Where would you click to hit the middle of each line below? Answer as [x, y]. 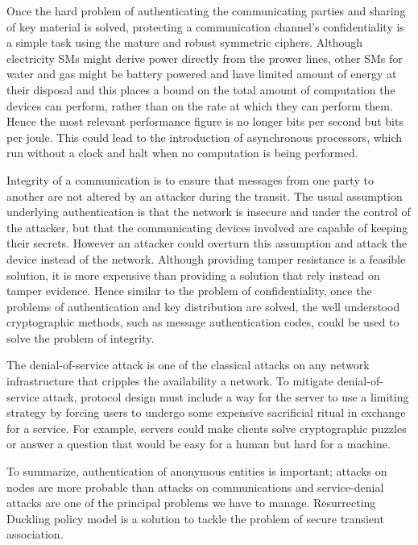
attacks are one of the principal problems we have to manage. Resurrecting [191, 503]
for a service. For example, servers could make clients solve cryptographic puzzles [207, 428]
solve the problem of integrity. [81, 337]
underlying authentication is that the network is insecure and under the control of [209, 212]
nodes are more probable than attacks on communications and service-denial [195, 487]
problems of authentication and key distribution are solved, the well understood [203, 306]
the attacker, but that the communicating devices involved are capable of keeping [207, 227]
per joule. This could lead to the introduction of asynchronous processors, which [205, 137]
